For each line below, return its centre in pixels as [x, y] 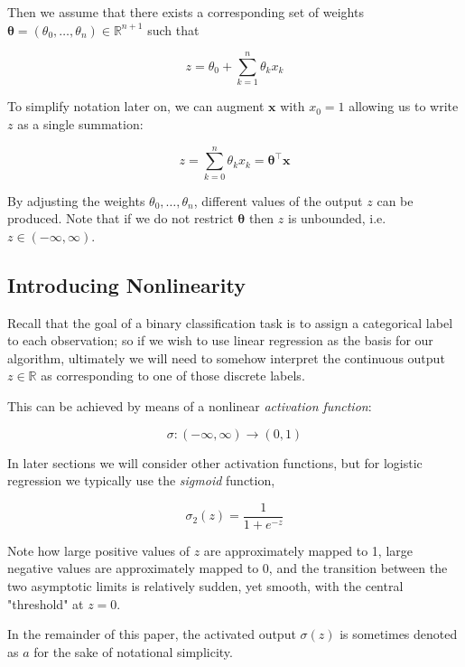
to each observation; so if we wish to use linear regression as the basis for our [220, 340]
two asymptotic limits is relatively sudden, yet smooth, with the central [205, 586]
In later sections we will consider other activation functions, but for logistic [215, 462]
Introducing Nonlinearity [126, 284]
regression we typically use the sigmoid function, [141, 480]
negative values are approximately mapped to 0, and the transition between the [228, 568]
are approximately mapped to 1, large [308, 550]
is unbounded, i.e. [337, 218]
